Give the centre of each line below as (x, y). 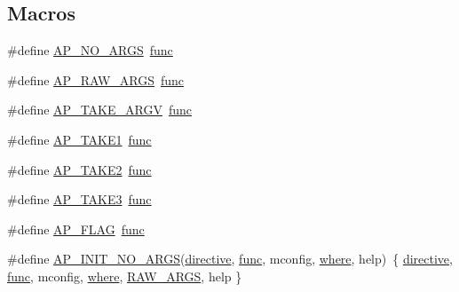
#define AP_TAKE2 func (79, 169)
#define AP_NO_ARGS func (90, 50)
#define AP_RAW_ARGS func (96, 79)
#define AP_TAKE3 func (79, 199)
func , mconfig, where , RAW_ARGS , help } (125, 276)
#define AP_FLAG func (76, 229)
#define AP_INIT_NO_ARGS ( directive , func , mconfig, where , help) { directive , (230, 259)
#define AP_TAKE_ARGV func (99, 110)
